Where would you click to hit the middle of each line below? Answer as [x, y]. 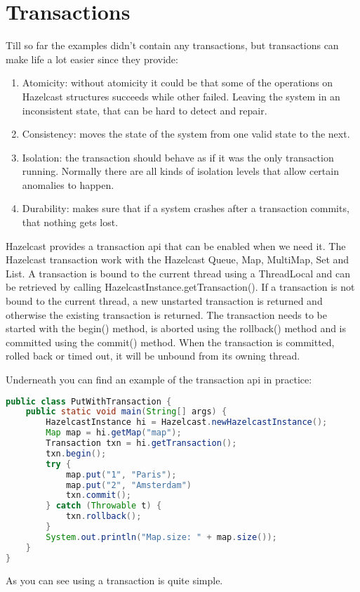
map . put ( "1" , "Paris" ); [121, 474]
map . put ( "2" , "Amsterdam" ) [128, 485]
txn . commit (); [98, 495]
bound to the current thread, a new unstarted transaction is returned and [164, 301]
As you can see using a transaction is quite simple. [114, 580]
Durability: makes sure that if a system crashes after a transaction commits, [186, 208]
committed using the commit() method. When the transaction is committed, [170, 342]
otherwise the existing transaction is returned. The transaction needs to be [166, 314]
